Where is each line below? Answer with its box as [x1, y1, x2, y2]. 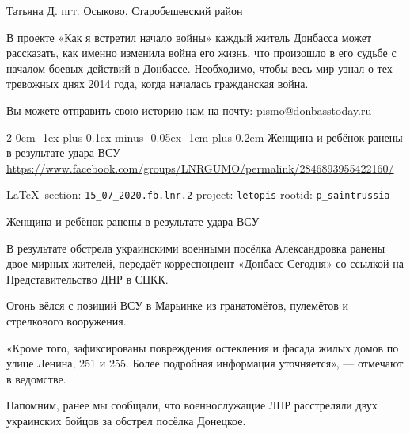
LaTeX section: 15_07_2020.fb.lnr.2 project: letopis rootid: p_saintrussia [6, 186, 390, 203]
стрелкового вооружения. [6, 312, 127, 329]
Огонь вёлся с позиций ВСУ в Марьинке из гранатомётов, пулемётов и [6, 297, 349, 314]
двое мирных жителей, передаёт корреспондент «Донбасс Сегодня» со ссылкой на [6, 255, 404, 272]
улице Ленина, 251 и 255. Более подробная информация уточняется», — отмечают [6, 355, 404, 371]
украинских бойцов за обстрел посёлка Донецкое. [6, 412, 246, 428]
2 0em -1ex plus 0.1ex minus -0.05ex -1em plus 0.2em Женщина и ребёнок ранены [6, 128, 403, 145]
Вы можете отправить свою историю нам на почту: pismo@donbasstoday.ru [6, 101, 372, 118]
